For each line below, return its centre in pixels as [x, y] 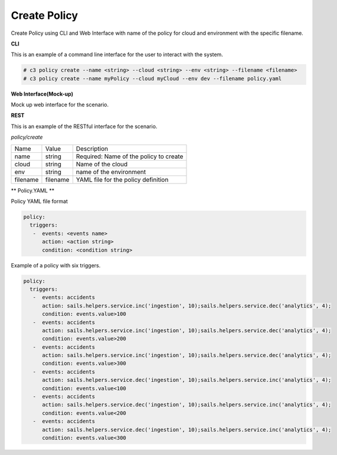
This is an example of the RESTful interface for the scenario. [84, 126]
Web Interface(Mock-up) [42, 94]
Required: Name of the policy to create [130, 156]
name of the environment [111, 172]
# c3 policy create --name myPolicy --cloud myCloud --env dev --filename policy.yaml [153, 78]
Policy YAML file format [39, 201]
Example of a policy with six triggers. [56, 265]
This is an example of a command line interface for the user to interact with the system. [117, 55]
